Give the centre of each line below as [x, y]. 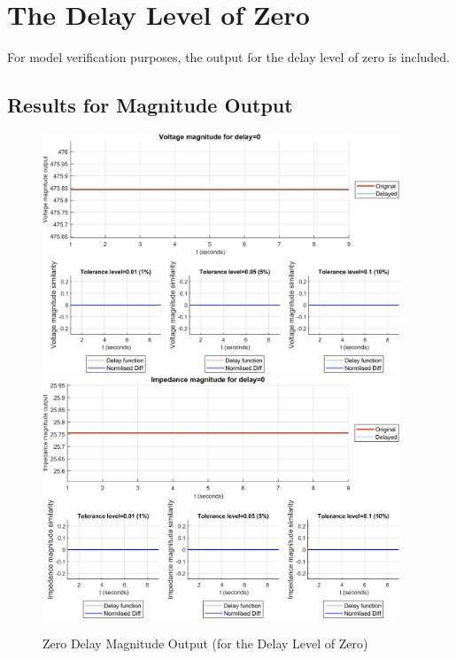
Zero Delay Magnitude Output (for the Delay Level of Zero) [205, 643]
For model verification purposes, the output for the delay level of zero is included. [228, 57]
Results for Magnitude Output [150, 105]
